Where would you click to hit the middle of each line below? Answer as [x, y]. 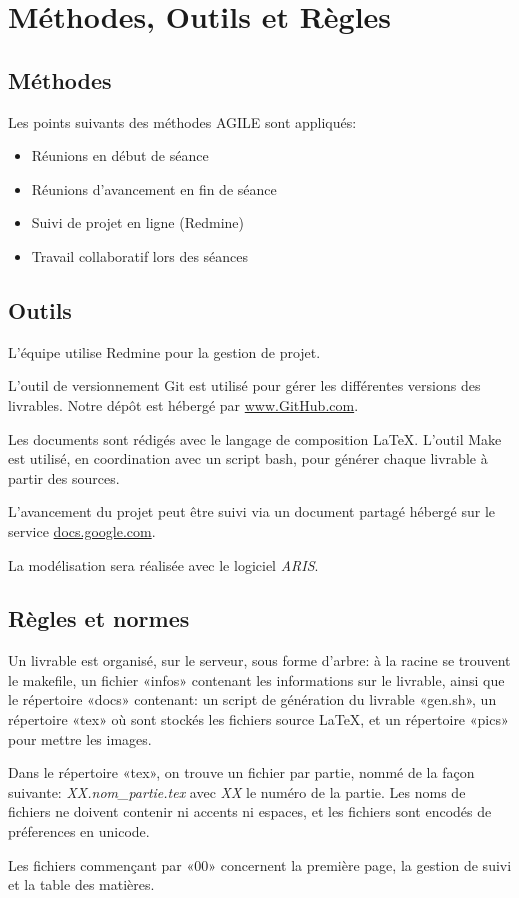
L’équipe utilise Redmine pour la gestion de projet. [164, 351]
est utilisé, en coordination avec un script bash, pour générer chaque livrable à [248, 458]
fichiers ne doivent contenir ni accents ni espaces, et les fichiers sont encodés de [250, 811]
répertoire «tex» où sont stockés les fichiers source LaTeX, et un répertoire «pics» [258, 719]
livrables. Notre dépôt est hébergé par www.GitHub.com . [183, 404]
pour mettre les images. [80, 738]
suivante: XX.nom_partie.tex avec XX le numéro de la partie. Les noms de [237, 791]
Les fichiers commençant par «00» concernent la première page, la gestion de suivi [260, 864]
